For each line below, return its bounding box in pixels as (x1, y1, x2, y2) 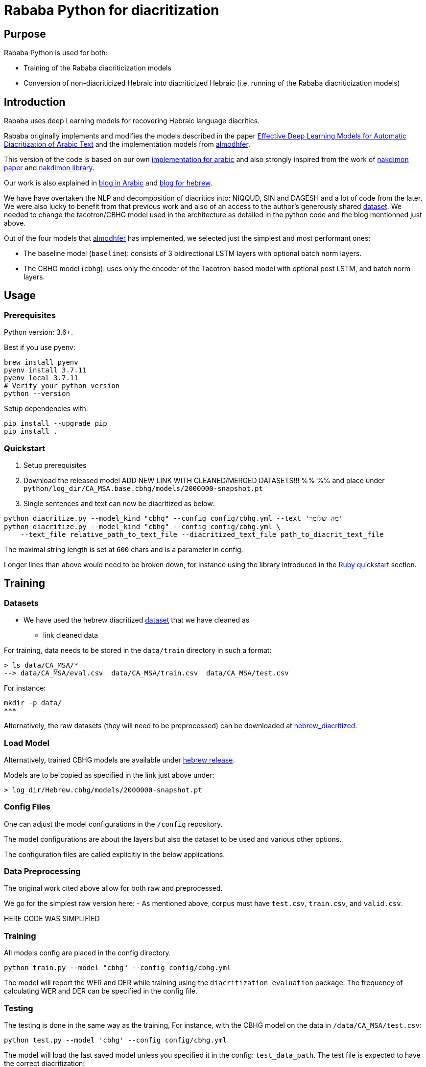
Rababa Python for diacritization (4, 2, 219, 19)
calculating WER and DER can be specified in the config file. (4, 987, 198, 996)
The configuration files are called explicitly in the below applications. (4, 850, 225, 858)
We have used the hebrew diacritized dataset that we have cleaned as (24, 616, 250, 625)
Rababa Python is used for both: (4, 48, 108, 57)
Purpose (4, 27, 46, 40)
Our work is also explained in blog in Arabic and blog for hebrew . (4, 179, 213, 187)
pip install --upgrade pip (4, 419, 107, 428)
